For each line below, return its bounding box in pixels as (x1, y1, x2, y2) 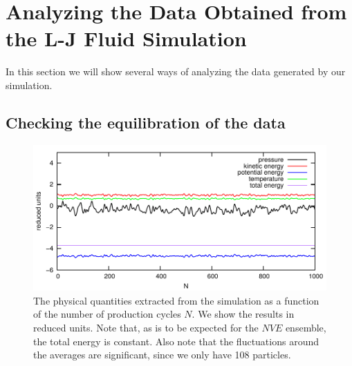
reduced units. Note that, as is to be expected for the (33, 320, 259, 335)
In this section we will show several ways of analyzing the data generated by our (6, 64, 346, 79)
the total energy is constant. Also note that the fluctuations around (33, 334, 319, 348)
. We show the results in (192, 307, 295, 321)
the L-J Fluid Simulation (6, 24, 247, 52)
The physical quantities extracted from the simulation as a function (33, 293, 319, 307)
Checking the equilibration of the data (6, 111, 286, 133)
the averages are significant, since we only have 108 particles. (33, 347, 291, 362)
